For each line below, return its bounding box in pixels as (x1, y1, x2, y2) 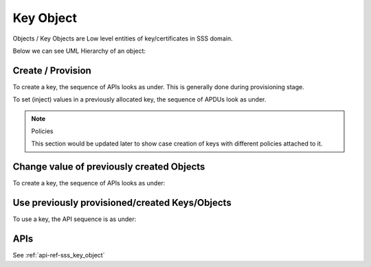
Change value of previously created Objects (12, 161, 205, 173)
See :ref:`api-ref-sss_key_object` (12, 251, 105, 259)
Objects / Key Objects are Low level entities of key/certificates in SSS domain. (12, 34, 233, 43)
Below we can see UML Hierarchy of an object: (12, 47, 146, 55)
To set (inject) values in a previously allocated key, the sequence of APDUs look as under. (12, 95, 267, 104)
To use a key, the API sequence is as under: (12, 215, 137, 223)
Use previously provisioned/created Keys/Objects (12, 197, 232, 209)
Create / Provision (12, 65, 92, 76)
